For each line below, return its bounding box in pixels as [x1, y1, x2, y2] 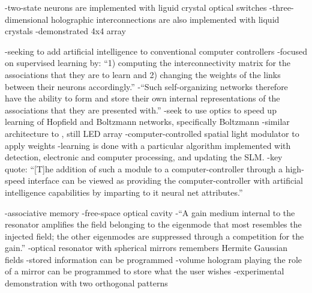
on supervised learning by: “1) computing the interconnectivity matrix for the [5, 56, 290, 69]
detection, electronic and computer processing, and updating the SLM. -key [5, 151, 283, 163]
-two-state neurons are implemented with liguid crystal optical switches [5, 1, 267, 13]
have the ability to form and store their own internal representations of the [5, 92, 280, 104]
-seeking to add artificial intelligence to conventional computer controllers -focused [5, 44, 307, 57]
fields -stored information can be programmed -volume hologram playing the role [5, 253, 302, 265]
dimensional [5, 13, 49, 25]
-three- [269, 1, 294, 13]
